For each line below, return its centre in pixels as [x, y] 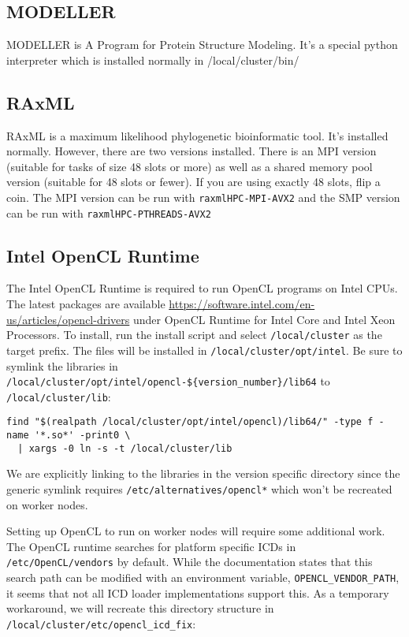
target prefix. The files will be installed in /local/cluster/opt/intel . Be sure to [204, 350]
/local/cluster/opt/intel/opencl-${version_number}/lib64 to [168, 381]
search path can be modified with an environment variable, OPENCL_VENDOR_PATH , [203, 577]
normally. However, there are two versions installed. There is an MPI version [191, 151]
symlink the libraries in [62, 365]
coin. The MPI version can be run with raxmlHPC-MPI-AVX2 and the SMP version [203, 197]
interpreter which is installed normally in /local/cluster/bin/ [153, 60]
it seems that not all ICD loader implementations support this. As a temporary [198, 592]
